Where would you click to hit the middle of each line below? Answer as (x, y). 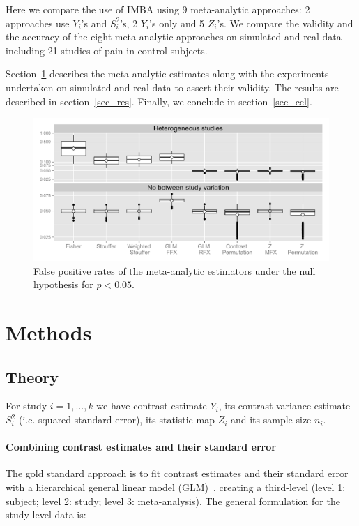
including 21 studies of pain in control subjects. (107, 50)
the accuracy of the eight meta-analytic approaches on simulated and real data (174, 37)
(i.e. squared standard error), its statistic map (116, 420)
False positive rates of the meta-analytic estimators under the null (175, 270)
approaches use (38, 23)
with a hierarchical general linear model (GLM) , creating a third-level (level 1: (176, 487)
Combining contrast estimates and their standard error (141, 447)
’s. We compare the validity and (285, 23)
